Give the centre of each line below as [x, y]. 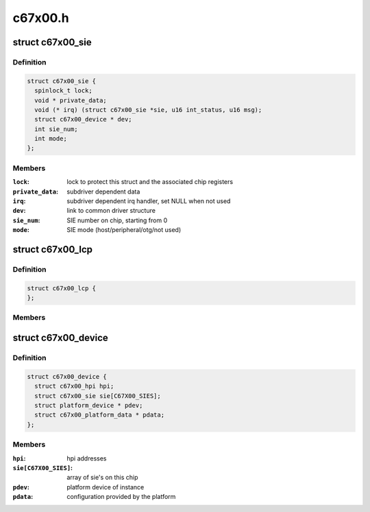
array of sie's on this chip [102, 478]
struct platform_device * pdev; [89, 405]
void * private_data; [71, 100]
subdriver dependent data [103, 191]
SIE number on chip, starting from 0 [117, 220]
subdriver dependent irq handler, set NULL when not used [149, 201]
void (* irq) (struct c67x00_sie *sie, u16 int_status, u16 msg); [148, 109]
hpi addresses [87, 458]
